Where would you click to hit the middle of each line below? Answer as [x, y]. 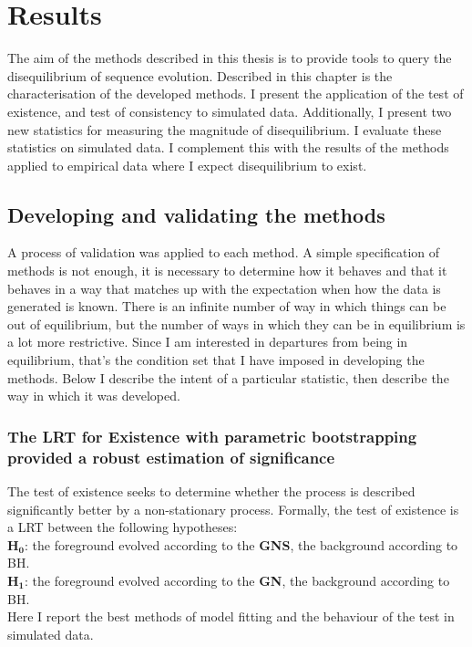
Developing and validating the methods [196, 214]
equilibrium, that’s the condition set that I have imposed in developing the [216, 360]
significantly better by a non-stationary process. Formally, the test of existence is [233, 509]
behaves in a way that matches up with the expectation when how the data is [224, 288]
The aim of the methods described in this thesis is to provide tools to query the [230, 58]
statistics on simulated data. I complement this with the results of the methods [228, 147]
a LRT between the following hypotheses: [123, 527]
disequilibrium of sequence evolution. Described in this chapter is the [200, 75]
